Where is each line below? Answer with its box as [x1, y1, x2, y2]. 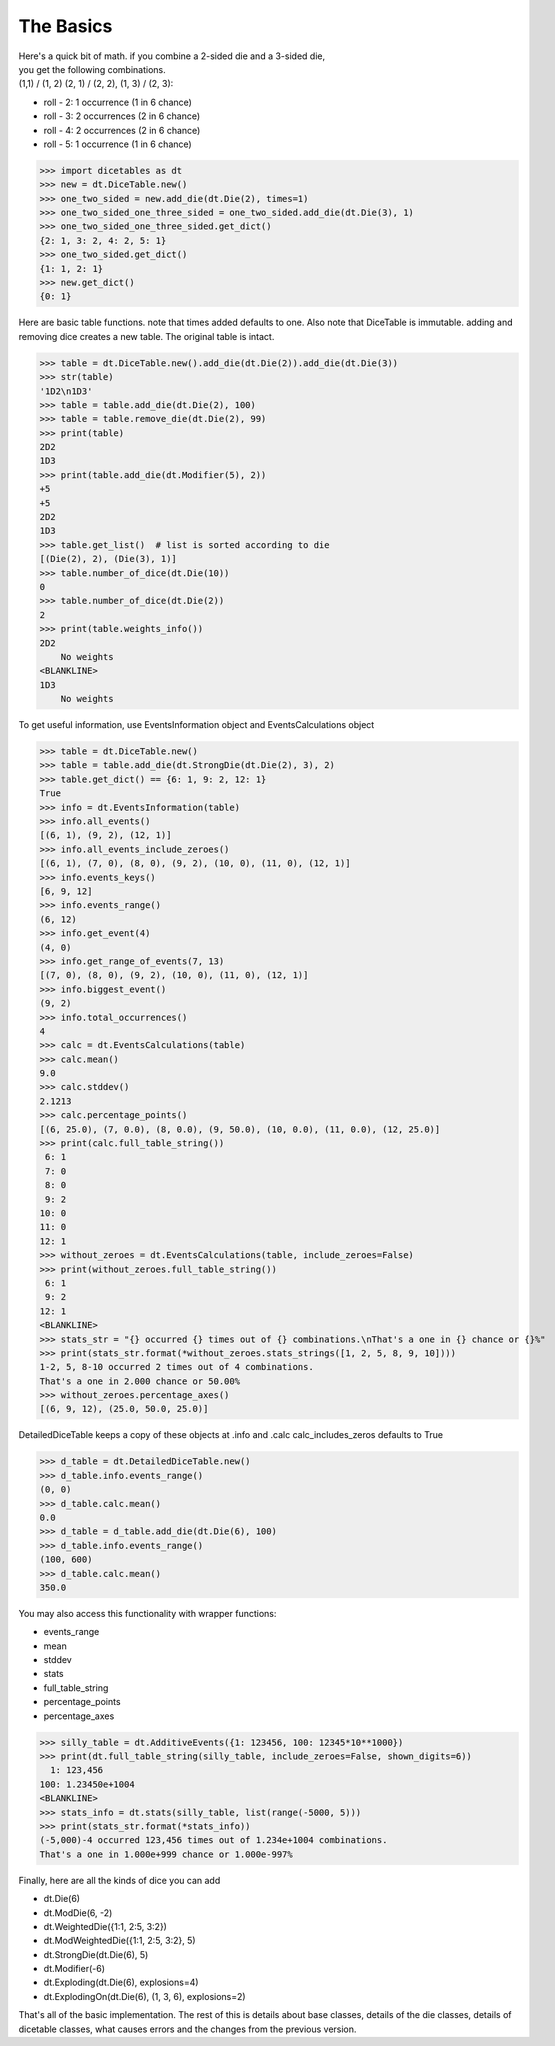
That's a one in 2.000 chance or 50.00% [39, 1375, 240, 1387]
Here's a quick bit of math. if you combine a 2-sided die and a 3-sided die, [18, 50, 325, 62]
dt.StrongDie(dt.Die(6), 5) [43, 1948, 149, 1960]
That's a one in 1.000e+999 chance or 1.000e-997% [39, 1848, 294, 1860]
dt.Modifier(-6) [43, 1963, 105, 1975]
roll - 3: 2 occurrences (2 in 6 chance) [43, 110, 201, 122]
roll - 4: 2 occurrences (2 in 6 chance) [43, 124, 201, 136]
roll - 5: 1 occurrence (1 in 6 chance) [43, 138, 192, 150]
